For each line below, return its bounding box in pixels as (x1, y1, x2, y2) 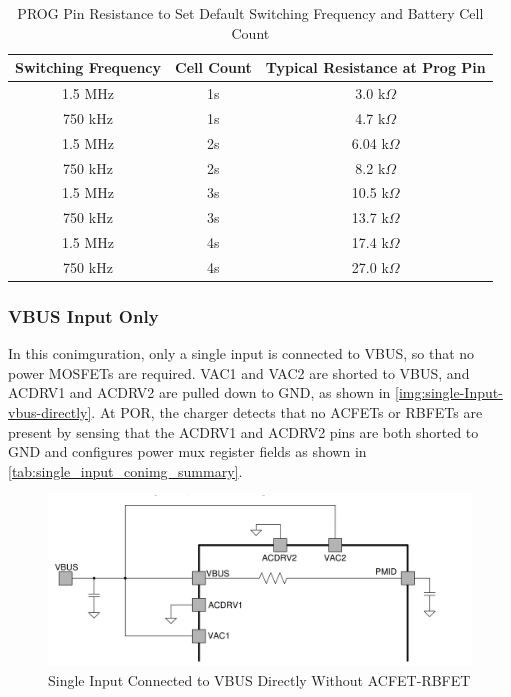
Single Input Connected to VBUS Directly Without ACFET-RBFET (48, 669, 471, 690)
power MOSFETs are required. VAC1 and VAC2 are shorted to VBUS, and (8, 362, 470, 383)
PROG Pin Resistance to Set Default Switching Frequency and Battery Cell (17, 3, 484, 23)
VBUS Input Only (8, 303, 159, 328)
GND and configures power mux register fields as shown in (8, 441, 367, 462)
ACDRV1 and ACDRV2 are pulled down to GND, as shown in (8, 382, 391, 403)
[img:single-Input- (395, 382, 503, 403)
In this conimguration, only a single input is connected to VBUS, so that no (8, 343, 475, 364)
